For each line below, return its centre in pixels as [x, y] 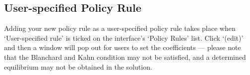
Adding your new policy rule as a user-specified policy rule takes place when [120, 28]
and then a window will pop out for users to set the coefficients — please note [123, 47]
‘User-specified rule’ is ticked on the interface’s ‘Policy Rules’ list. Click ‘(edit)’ [124, 37]
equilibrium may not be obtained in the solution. [78, 66]
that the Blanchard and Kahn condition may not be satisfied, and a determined [125, 57]
